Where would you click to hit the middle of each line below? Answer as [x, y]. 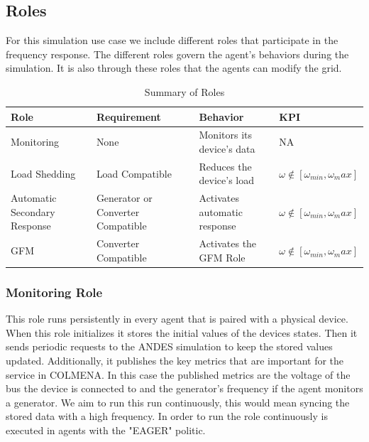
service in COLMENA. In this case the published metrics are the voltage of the [178, 374]
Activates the [228, 243]
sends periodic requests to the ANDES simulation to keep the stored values [169, 346]
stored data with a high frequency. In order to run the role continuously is [167, 416]
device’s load [226, 180]
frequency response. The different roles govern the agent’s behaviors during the [177, 54]
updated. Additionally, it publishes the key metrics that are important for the [175, 361]
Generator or [124, 198]
